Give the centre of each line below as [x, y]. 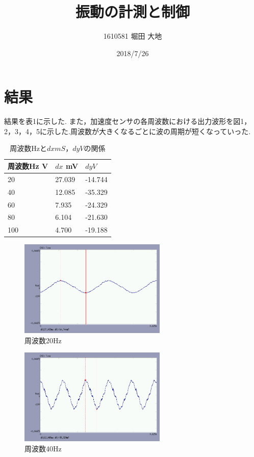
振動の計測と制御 [132, 11]
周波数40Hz [43, 448]
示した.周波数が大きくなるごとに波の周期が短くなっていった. [149, 131]
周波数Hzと [28, 148]
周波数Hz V [28, 166]
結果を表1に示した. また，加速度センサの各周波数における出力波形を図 [122, 121]
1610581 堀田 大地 [133, 36]
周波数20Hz [43, 340]
